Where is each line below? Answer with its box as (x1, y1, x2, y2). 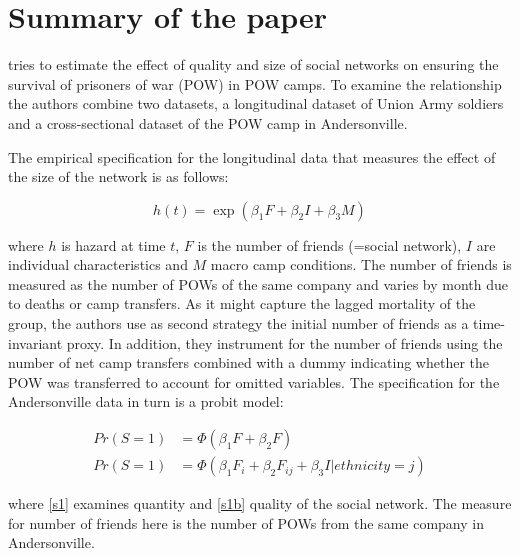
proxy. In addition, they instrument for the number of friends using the (66, 332, 503, 353)
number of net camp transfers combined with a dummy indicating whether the (8, 352, 489, 373)
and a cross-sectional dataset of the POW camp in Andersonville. (8, 112, 408, 133)
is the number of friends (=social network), (197, 234, 462, 255)
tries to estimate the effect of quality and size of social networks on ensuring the (8, 54, 499, 75)
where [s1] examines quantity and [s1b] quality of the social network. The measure (8, 493, 512, 514)
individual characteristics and (8, 254, 188, 275)
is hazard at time (61, 234, 166, 255)
